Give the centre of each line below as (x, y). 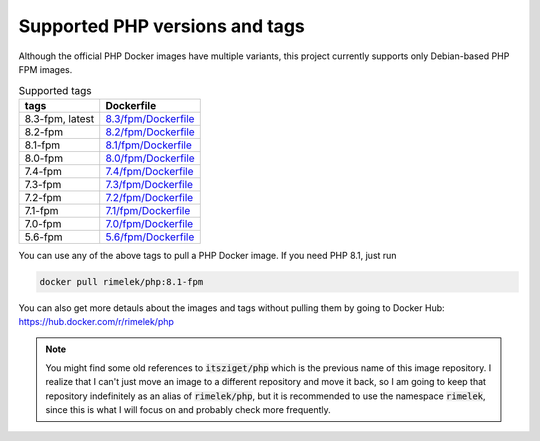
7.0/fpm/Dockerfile (149, 223)
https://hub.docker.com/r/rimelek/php (96, 322)
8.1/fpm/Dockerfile (148, 145)
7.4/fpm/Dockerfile (149, 171)
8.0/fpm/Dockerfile (150, 158)
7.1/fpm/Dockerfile (148, 210)
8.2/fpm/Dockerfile (150, 132)
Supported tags (55, 90)
